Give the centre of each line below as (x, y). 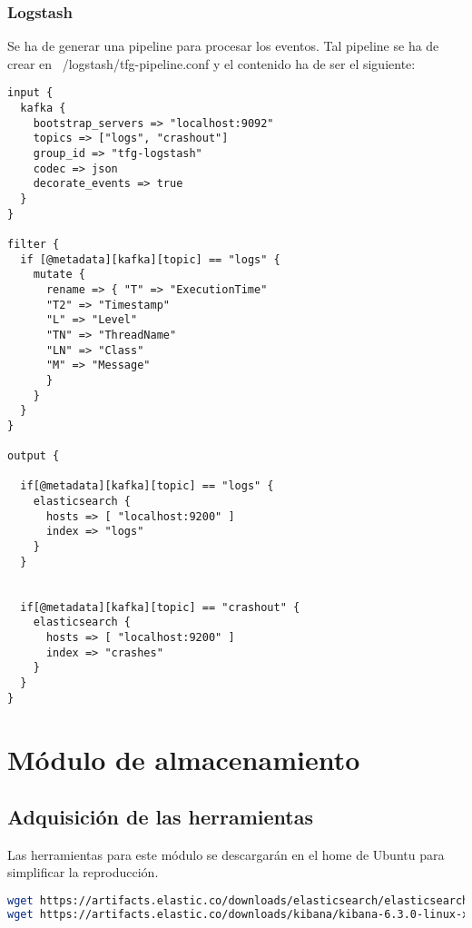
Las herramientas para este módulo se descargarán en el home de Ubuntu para (226, 854)
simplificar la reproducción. (83, 872)
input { (30, 93)
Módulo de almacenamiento (184, 759)
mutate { (59, 275)
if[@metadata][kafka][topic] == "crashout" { (160, 607)
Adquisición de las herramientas (161, 817)
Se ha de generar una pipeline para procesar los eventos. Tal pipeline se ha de (223, 46)
